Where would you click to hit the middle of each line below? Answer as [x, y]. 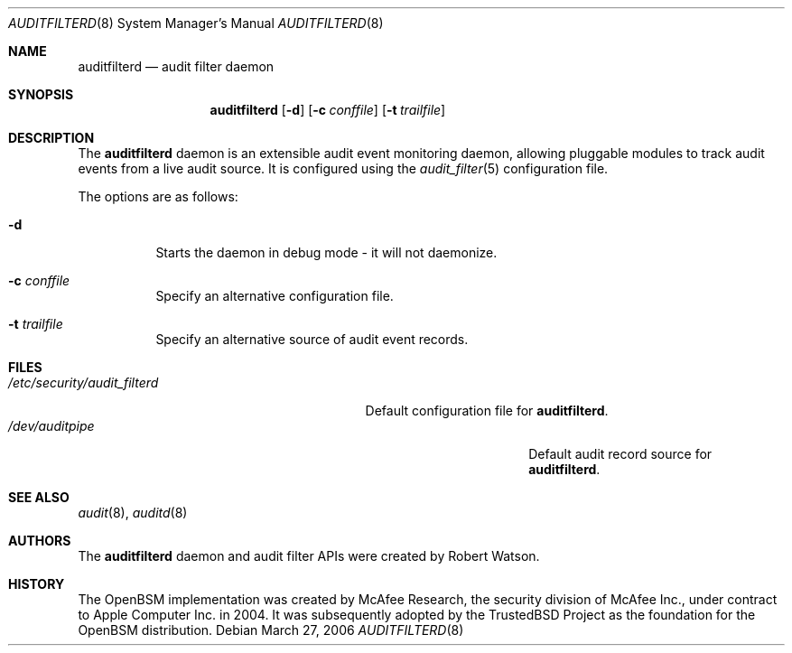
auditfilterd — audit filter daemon [176, 66]
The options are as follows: [158, 196]
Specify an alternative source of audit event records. [312, 339]
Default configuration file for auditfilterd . [487, 410]
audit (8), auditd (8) [133, 513]
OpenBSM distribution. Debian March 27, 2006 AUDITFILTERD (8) [271, 630]
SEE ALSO [39, 497]
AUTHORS [40, 541]
